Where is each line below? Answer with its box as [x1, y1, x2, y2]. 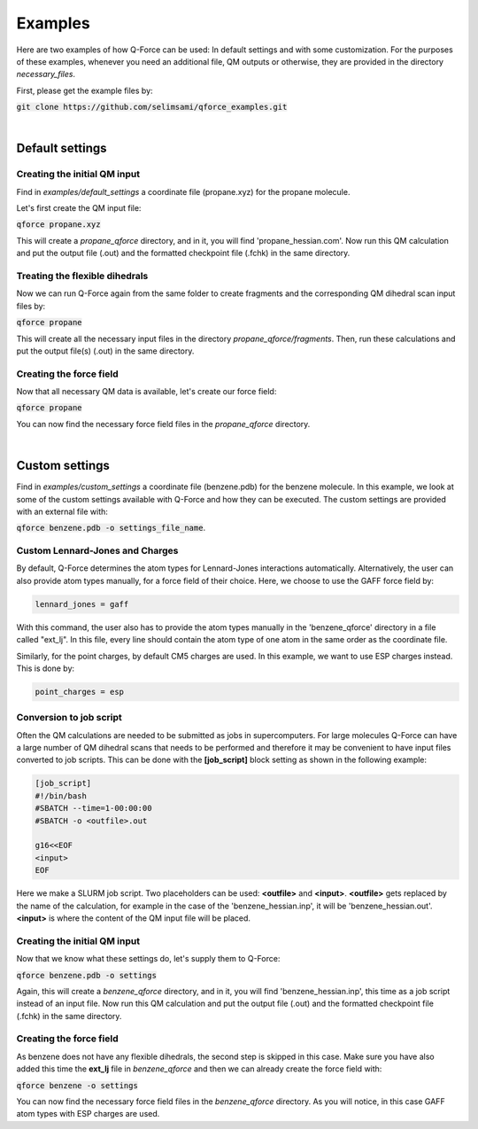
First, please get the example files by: [16, 85, 154, 96]
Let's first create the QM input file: [16, 203, 142, 214]
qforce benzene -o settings [16, 1080, 139, 1090]
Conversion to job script [16, 712, 123, 724]
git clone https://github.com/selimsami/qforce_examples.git [16, 102, 288, 113]
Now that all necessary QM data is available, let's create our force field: [16, 386, 277, 397]
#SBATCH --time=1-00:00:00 [35, 803, 152, 814]
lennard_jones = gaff [35, 599, 129, 609]
